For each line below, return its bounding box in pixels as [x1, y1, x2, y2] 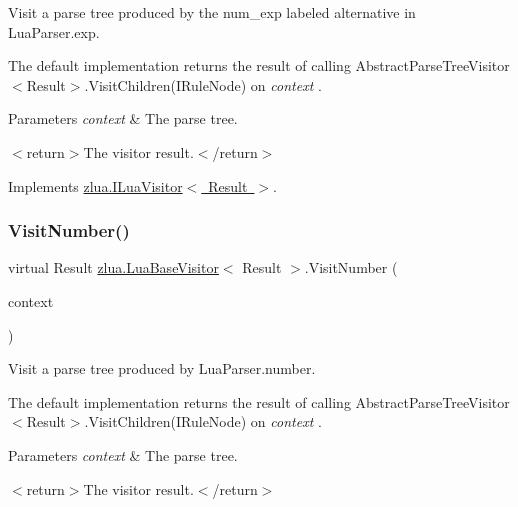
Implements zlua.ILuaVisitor [8, 175, 183, 196]
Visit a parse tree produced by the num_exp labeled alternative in [8, 2, 416, 22]
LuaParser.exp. [8, 21, 100, 42]
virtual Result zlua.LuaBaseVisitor [8, 257, 219, 278]
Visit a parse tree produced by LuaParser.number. [8, 358, 316, 379]
